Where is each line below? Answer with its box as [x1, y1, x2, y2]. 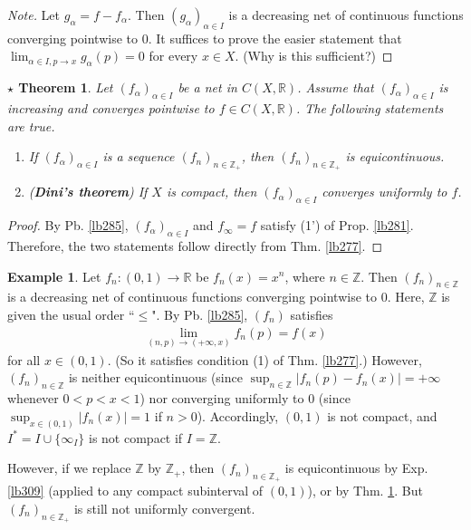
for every [149, 46, 198, 65]
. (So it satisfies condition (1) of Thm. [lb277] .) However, [107, 350, 422, 369]
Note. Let [7, 5, 61, 24]
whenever [7, 389, 59, 408]
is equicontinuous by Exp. [284, 458, 428, 477]
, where [284, 266, 325, 285]
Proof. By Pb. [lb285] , [7, 216, 129, 235]
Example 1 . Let [7, 266, 101, 285]
